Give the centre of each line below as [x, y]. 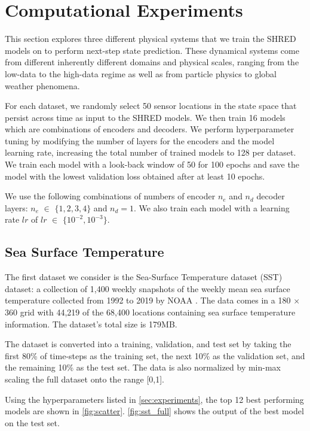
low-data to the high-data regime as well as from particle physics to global [141, 73]
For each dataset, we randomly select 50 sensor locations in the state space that [151, 106]
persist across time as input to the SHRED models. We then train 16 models [145, 117]
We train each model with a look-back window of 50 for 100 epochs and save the [152, 164]
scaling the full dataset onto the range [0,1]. [85, 379]
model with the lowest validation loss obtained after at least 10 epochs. [135, 176]
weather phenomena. [42, 85]
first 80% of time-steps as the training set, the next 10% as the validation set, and [155, 355]
